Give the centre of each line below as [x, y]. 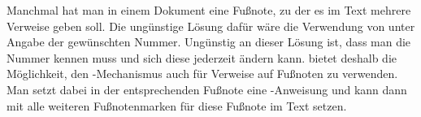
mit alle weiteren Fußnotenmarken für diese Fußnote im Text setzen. [177, 105]
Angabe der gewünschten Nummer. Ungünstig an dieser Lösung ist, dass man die [209, 42]
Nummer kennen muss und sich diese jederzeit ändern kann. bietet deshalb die [202, 57]
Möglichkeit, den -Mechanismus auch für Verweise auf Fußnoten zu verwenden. [202, 74]
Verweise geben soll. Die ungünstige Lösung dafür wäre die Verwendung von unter [211, 26]
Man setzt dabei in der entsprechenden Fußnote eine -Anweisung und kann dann [207, 89]
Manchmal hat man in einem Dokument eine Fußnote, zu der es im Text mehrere [209, 10]
